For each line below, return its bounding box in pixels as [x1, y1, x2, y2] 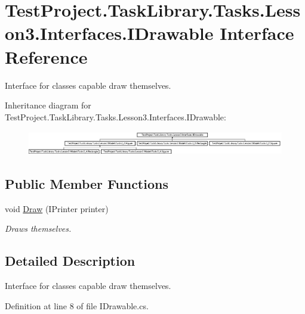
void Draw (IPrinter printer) [5, 202, 109, 214]
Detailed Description [5, 251, 135, 270]
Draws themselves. [5, 222, 72, 235]
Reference [5, 44, 88, 69]
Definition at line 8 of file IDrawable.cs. [5, 299, 149, 312]
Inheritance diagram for [5, 99, 91, 111]
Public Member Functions [5, 175, 168, 193]
